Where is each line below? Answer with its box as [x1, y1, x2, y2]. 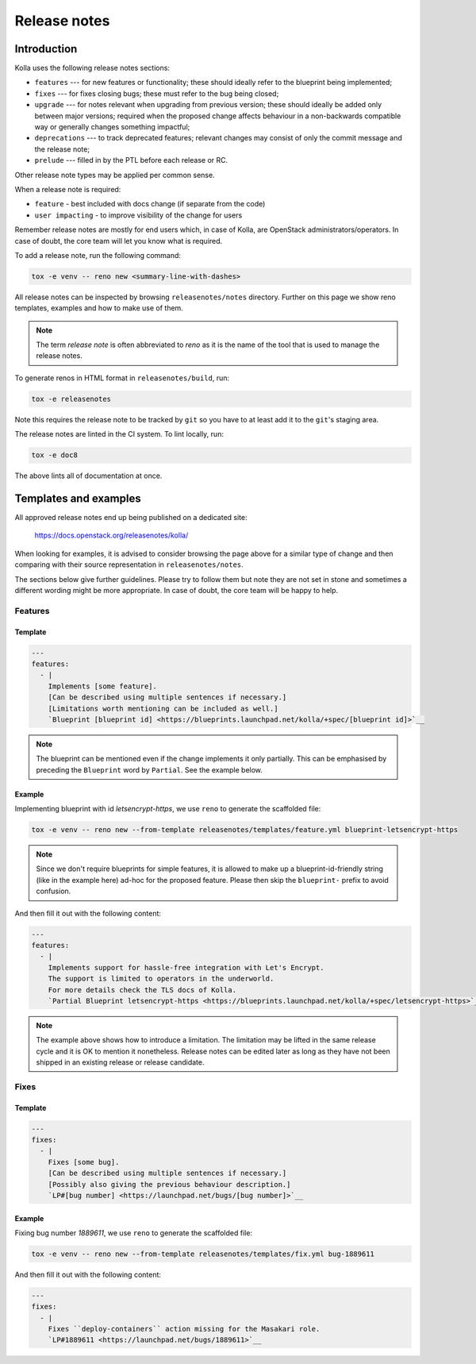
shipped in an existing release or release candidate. [36, 1058, 205, 1067]
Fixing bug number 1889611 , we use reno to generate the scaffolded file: [14, 1227, 253, 1238]
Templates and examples [14, 491, 142, 505]
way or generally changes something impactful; [34, 122, 190, 132]
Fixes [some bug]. [48, 1158, 120, 1166]
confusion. [36, 886, 71, 896]
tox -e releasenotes [31, 394, 111, 403]
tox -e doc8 [31, 451, 79, 460]
